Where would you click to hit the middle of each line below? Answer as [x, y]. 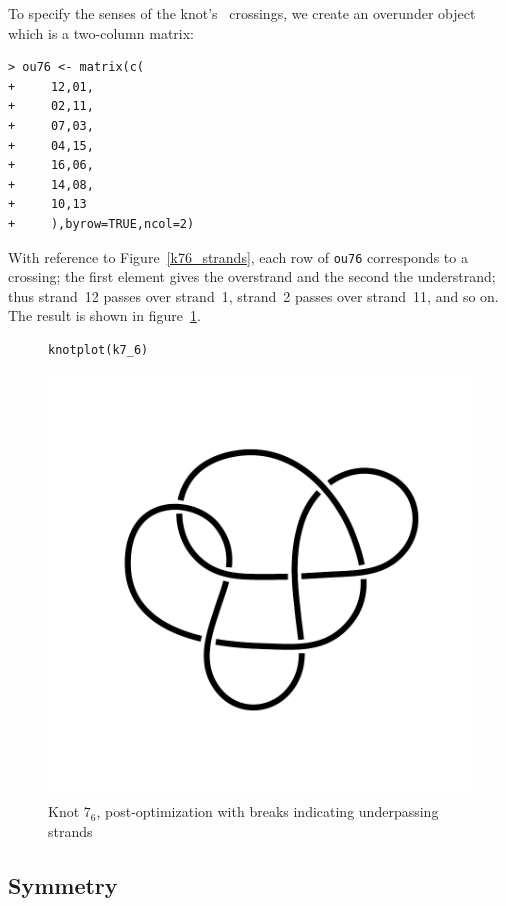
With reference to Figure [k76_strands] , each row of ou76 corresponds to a [238, 256]
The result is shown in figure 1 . [104, 315]
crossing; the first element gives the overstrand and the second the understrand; [252, 276]
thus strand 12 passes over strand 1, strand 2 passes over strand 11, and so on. [253, 295]
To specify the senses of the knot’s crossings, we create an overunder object [242, 13]
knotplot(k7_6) [98, 349]
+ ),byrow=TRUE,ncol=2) [101, 223]
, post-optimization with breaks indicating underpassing [267, 811]
